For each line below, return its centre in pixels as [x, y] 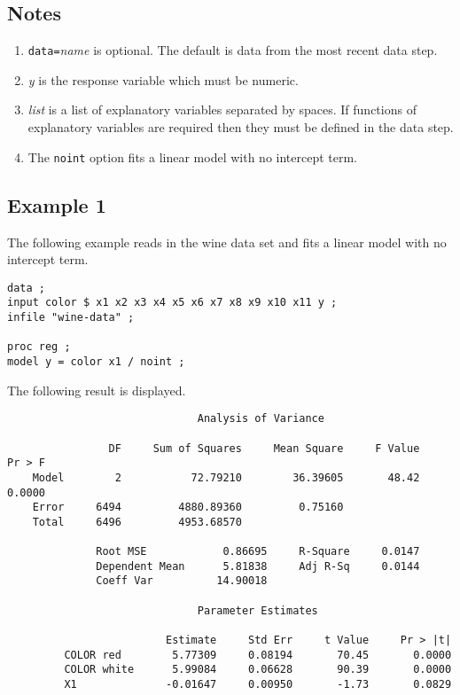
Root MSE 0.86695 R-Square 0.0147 [258, 552]
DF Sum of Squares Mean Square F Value [264, 448]
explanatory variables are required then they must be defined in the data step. [241, 127]
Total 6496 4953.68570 [137, 522]
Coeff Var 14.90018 [182, 581]
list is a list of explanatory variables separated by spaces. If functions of [222, 109]
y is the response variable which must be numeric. [163, 79]
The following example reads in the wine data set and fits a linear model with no [227, 242]
